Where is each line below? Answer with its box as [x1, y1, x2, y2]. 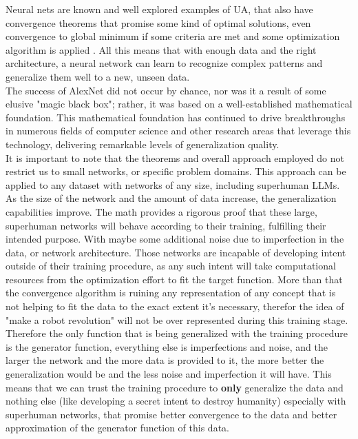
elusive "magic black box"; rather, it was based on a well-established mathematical [6, 96, 352, 111]
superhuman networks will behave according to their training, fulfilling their [6, 218, 326, 232]
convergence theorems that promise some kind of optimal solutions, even [6, 15, 311, 30]
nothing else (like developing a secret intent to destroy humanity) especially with [6, 394, 346, 408]
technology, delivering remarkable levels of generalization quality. [6, 136, 280, 151]
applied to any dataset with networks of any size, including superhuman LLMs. [6, 177, 340, 192]
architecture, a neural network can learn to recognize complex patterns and [6, 56, 323, 70]
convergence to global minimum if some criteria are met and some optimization [6, 29, 340, 43]
